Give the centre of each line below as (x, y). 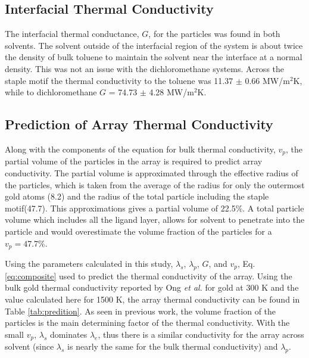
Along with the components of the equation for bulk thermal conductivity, (140, 149)
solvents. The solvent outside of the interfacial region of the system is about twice (154, 45)
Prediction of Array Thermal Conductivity (139, 124)
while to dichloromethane (51, 92)
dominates (68, 334)
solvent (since (29, 346)
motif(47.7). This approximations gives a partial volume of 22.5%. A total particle (154, 208)
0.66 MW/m (267, 80)
